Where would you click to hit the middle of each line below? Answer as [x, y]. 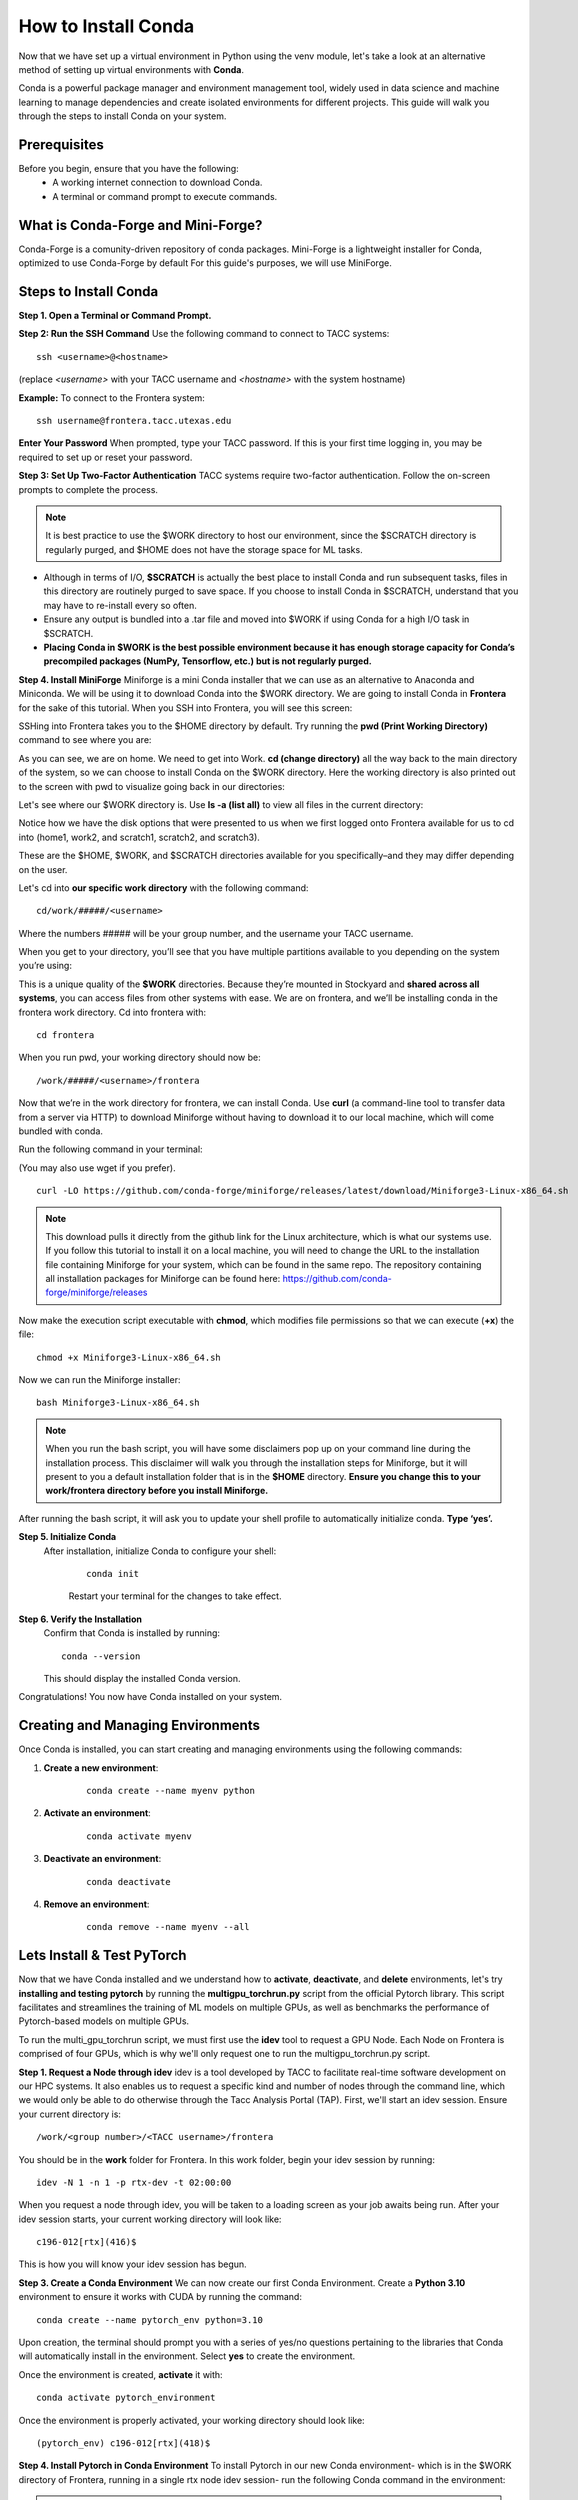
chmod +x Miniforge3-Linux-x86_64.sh [129, 1357]
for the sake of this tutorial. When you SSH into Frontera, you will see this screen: [185, 707]
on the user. [43, 869]
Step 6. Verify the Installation [80, 1619]
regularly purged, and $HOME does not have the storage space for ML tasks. [204, 549]
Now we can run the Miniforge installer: [99, 1380]
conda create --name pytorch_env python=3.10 [150, 2319]
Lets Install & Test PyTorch [102, 1955]
